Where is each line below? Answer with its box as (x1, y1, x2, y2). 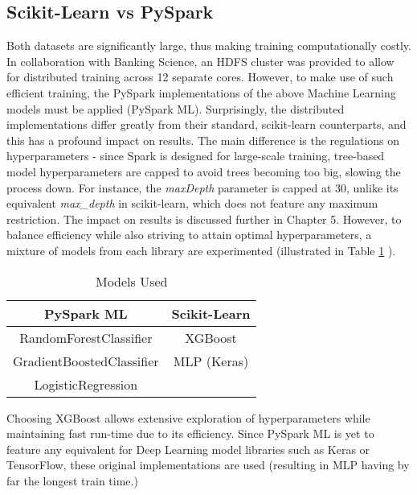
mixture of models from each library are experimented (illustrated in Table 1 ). (6, 241, 396, 258)
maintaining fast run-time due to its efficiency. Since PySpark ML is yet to (6, 425, 374, 442)
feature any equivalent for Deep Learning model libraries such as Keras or (6, 440, 370, 457)
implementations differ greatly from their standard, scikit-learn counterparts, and (6, 116, 407, 133)
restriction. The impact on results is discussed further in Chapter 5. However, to (6, 210, 402, 227)
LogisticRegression (34, 374, 138, 394)
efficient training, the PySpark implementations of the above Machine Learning (6, 84, 396, 101)
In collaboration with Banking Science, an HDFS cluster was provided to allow (6, 52, 395, 69)
